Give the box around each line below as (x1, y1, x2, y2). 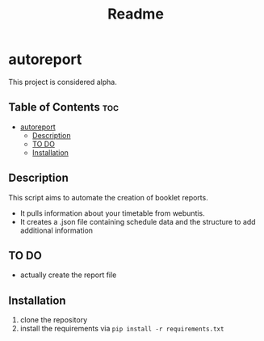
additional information (19, 225, 94, 235)
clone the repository (19, 315, 88, 325)
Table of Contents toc (8, 100, 119, 114)
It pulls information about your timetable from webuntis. (19, 208, 206, 218)
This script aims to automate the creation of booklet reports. (8, 192, 208, 202)
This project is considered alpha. (8, 77, 117, 86)
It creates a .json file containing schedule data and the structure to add (19, 217, 256, 226)
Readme (107, 5, 164, 23)
